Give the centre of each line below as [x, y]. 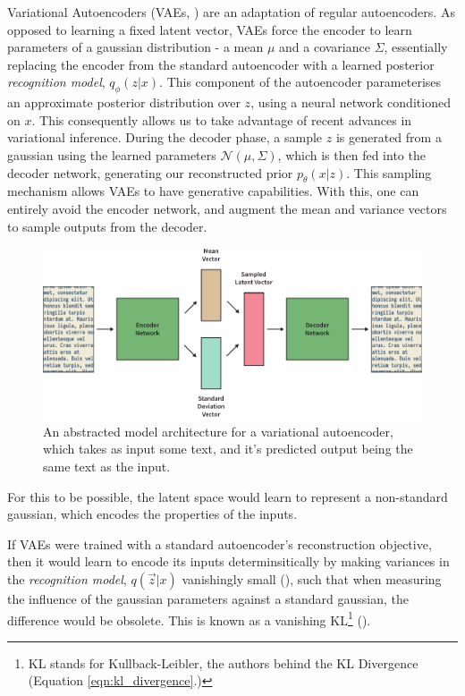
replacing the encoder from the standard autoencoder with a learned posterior [221, 64]
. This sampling [389, 172]
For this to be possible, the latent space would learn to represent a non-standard [228, 496]
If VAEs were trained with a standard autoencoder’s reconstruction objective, [220, 543]
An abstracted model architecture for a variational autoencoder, [218, 431]
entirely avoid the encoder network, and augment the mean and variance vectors [227, 208]
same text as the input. [107, 467]
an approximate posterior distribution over [124, 102]
